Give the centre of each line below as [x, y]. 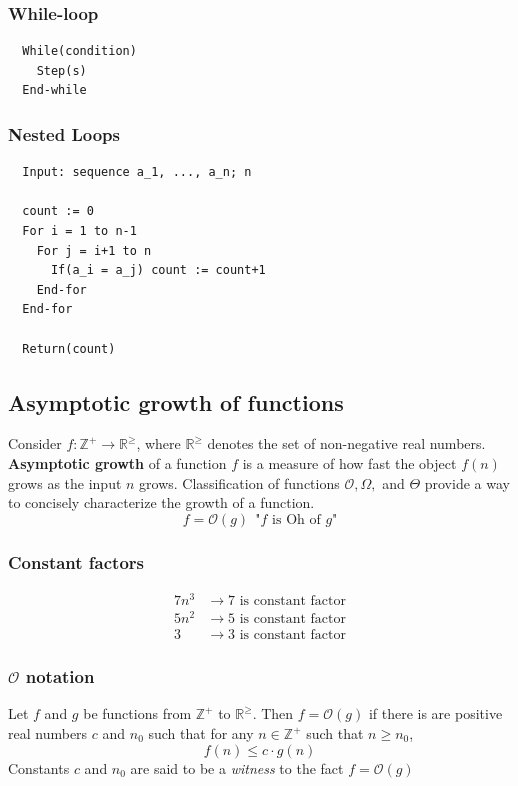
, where [158, 443]
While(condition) [79, 51]
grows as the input [65, 482]
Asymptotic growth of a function [117, 462]
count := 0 [58, 211]
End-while [54, 90]
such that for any [201, 733]
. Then [273, 713]
